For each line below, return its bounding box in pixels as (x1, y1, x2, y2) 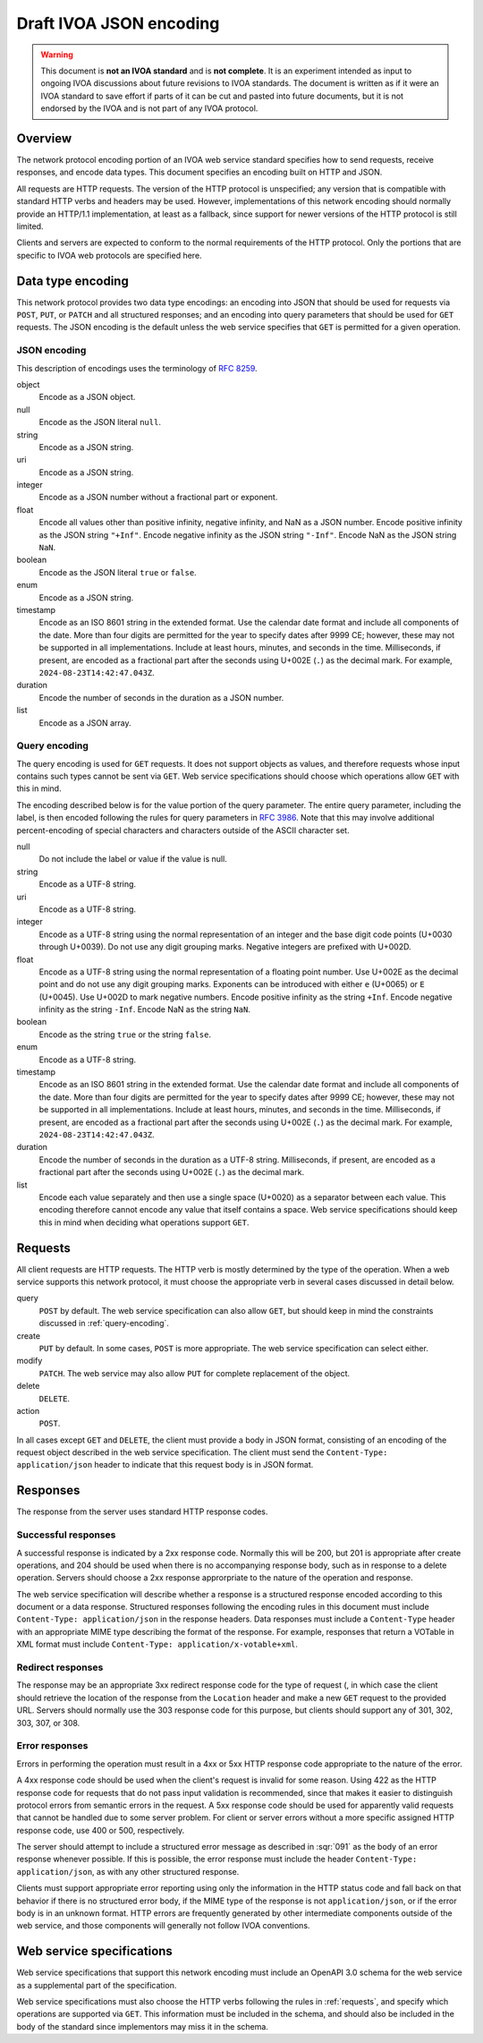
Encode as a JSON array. (38, 717, 131, 728)
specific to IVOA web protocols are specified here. (16, 250, 202, 260)
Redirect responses (16, 1661, 104, 1673)
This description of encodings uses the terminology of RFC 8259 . (16, 362, 258, 373)
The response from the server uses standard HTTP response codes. (16, 1506, 268, 1517)
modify (16, 1356, 43, 1366)
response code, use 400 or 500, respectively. (16, 1825, 185, 1835)
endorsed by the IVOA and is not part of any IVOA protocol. (40, 103, 258, 114)
